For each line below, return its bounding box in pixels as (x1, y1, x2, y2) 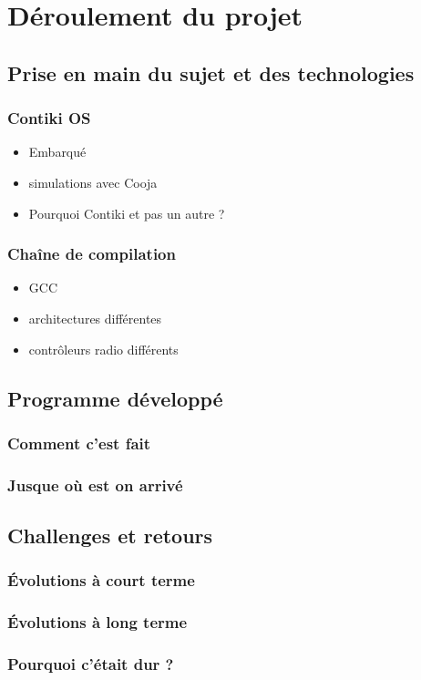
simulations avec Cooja (28, 172, 158, 191)
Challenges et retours (7, 521, 213, 550)
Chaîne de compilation (7, 242, 176, 265)
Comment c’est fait (7, 431, 151, 454)
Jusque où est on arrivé (7, 473, 183, 496)
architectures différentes (28, 308, 162, 327)
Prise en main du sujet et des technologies (7, 58, 415, 87)
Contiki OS (7, 107, 91, 129)
